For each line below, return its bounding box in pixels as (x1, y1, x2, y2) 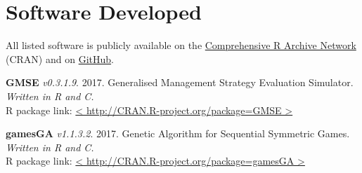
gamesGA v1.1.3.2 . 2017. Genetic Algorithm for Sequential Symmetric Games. (6, 126, 350, 141)
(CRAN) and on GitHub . (6, 51, 114, 66)
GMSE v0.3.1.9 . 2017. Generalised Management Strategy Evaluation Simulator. (6, 75, 354, 90)
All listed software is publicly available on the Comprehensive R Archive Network (6, 38, 356, 53)
